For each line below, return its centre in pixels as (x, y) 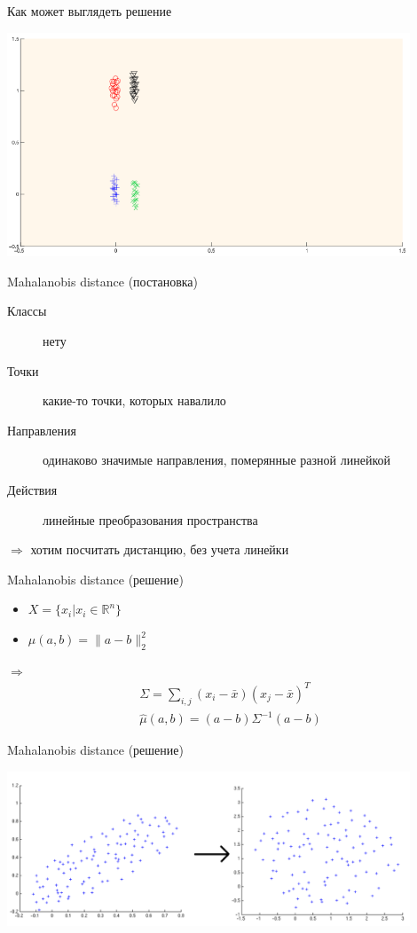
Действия (32, 490)
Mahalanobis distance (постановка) (103, 281)
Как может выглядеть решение (90, 11)
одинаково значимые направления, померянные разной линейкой (217, 460)
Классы (27, 311)
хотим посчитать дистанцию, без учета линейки (160, 549)
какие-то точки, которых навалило (134, 400)
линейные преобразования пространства (150, 519)
